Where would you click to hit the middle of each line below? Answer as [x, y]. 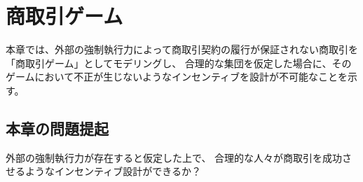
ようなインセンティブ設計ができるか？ [113, 171]
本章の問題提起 [57, 128]
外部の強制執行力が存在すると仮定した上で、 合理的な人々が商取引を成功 [174, 157]
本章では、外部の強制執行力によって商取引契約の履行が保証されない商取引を [182, 49]
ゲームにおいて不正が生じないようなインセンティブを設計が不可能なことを [177, 77]
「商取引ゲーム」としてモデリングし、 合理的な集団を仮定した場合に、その [179, 63]
